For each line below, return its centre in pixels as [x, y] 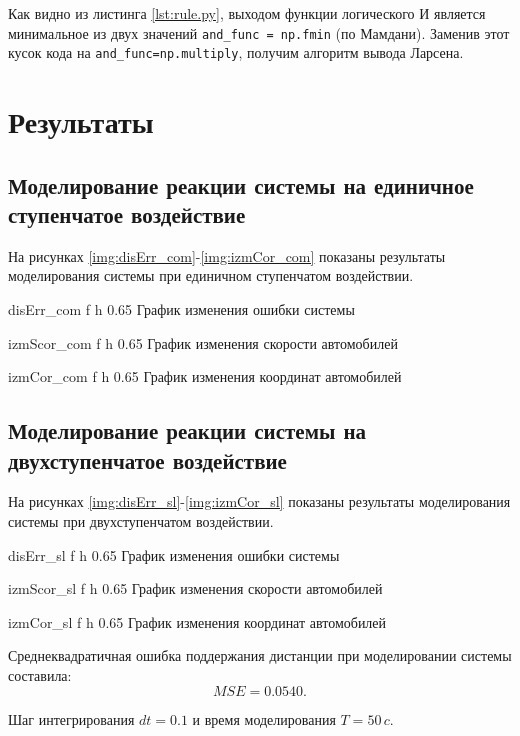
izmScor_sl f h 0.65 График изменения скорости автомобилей [195, 588]
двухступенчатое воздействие [147, 459]
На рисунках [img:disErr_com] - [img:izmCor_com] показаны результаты [227, 255]
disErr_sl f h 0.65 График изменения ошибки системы [174, 554]
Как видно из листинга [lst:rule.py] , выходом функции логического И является [247, 13]
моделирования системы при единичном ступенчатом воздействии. [211, 275]
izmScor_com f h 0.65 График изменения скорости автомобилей [203, 342]
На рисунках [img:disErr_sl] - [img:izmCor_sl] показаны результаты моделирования [259, 501]
